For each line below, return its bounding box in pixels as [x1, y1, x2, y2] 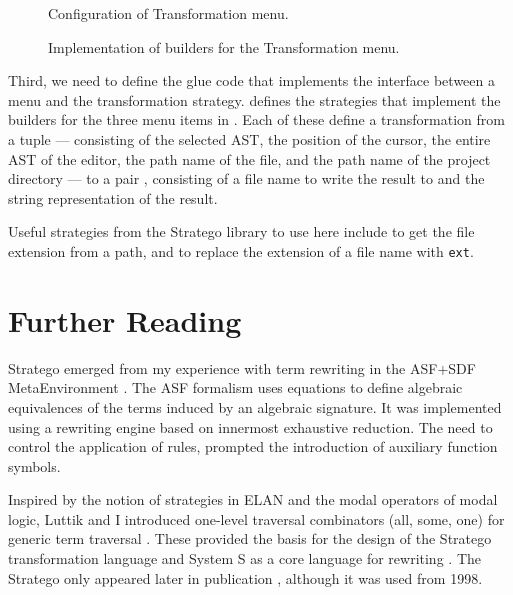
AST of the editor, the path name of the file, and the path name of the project [8, 148, 491, 169]
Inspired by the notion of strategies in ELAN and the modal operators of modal [8, 489, 498, 510]
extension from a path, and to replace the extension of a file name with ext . [8, 240, 474, 261]
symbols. [8, 455, 61, 476]
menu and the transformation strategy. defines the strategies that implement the [8, 89, 501, 110]
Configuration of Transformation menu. [48, 3, 289, 23]
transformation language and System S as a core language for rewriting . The [8, 548, 481, 569]
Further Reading [8, 299, 242, 340]
